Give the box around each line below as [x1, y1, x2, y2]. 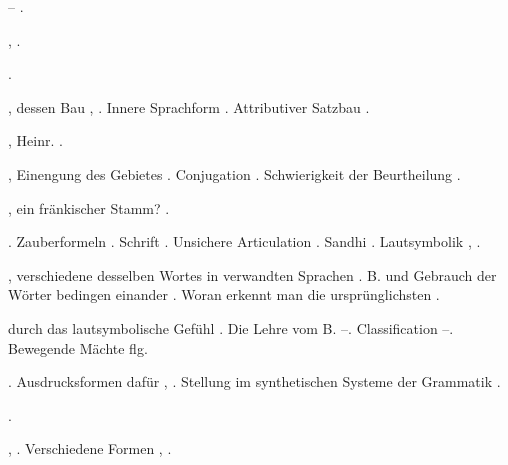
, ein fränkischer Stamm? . [8, 197, 170, 218]
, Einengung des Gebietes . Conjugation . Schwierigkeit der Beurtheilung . [8, 163, 461, 184]
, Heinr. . [8, 130, 63, 151]
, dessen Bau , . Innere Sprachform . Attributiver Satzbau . [8, 96, 370, 117]
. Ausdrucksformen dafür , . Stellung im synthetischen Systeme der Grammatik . [8, 371, 501, 392]
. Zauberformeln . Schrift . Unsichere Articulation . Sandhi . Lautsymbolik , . [8, 231, 481, 252]
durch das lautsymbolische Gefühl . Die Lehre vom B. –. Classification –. [8, 317, 454, 338]
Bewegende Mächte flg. [8, 337, 148, 358]
